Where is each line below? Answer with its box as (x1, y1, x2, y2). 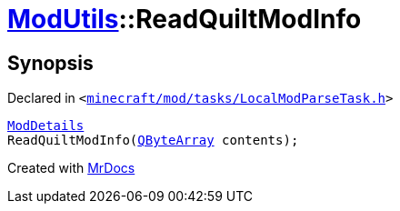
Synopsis (7, 51, 94, 75)
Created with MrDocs (7, 160, 135, 176)
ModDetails (7, 118, 85, 134)
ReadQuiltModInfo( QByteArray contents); (7, 133, 299, 148)
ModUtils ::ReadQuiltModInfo (7, 4, 362, 35)
